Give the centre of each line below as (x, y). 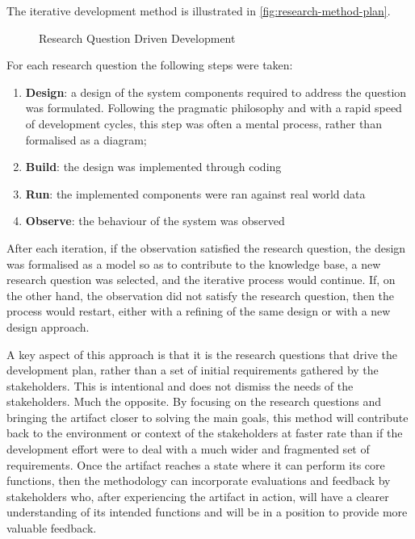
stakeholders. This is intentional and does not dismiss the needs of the (180, 385)
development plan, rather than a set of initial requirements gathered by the (193, 370)
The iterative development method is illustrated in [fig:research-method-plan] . (199, 10)
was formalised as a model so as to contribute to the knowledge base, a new (194, 263)
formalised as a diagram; (86, 139)
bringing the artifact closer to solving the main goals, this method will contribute (207, 417)
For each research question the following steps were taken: (150, 65)
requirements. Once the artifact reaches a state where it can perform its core (196, 464)
